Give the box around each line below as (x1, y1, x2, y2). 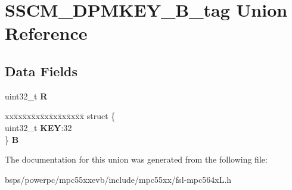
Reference (5, 21, 88, 45)
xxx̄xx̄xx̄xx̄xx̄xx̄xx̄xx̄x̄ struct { (5, 110, 116, 122)
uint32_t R (5, 89, 48, 102)
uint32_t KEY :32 (5, 121, 72, 133)
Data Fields (5, 61, 78, 80)
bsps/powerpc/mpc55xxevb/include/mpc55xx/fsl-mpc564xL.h (5, 173, 232, 185)
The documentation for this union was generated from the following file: (5, 153, 268, 166)
